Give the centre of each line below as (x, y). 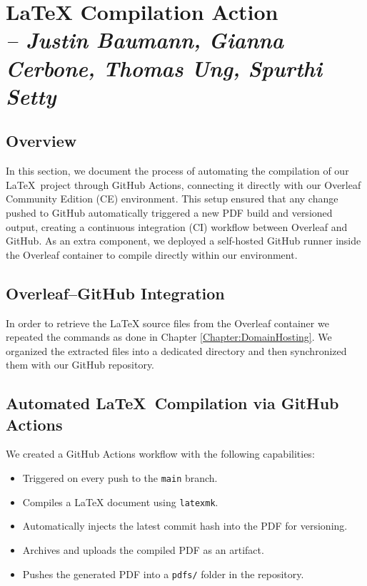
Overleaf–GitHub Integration (115, 293)
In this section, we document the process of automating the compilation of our (177, 171)
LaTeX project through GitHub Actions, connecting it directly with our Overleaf (183, 184)
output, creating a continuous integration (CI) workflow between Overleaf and (177, 226)
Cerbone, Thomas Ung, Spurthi (164, 68)
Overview (41, 141)
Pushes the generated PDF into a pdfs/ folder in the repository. (163, 574)
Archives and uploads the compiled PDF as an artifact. (143, 549)
